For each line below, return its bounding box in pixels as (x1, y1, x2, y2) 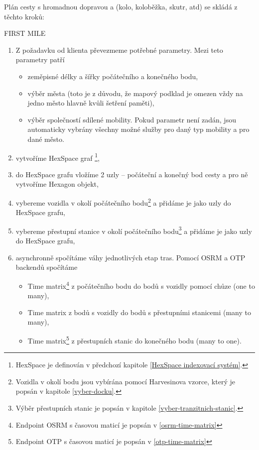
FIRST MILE (4, 28, 46, 38)
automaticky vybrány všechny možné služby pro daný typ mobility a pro (27, 124, 250, 134)
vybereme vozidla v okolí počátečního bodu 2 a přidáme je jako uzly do (15, 196, 231, 208)
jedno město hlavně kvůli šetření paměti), (27, 98, 154, 108)
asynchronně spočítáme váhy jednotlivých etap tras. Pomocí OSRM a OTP (15, 252, 246, 262)
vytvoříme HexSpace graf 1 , (15, 151, 100, 163)
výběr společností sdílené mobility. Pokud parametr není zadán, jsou (27, 114, 236, 124)
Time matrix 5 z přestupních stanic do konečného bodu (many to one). (27, 334, 242, 345)
